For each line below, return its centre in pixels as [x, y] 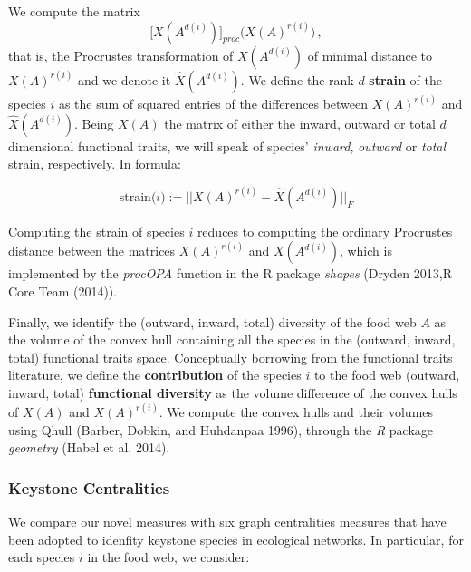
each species [42, 557]
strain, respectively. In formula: [95, 164]
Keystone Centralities [89, 487]
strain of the [405, 79]
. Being [94, 123]
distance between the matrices [92, 251]
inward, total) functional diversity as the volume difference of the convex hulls [233, 392]
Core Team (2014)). [63, 291]
